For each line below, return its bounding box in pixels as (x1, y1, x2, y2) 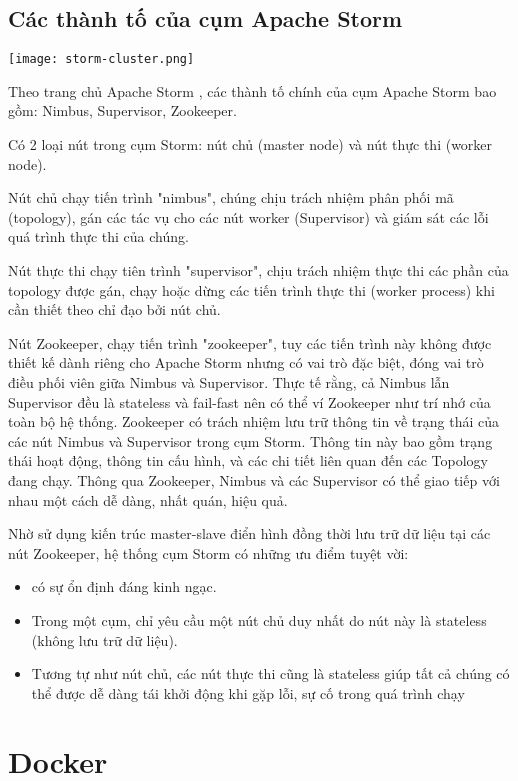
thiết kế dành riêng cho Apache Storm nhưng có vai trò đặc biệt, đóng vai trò (8, 352, 484, 373)
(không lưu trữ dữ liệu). (31, 629, 178, 650)
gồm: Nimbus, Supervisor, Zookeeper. (8, 100, 237, 121)
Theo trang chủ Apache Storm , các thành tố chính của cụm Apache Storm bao (8, 80, 497, 101)
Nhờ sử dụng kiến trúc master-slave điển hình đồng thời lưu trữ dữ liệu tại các (8, 523, 491, 544)
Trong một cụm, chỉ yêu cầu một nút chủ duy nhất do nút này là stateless (31, 609, 487, 630)
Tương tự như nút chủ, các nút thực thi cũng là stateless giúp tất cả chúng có (31, 663, 510, 684)
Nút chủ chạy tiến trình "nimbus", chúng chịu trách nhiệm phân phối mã (8, 187, 454, 208)
